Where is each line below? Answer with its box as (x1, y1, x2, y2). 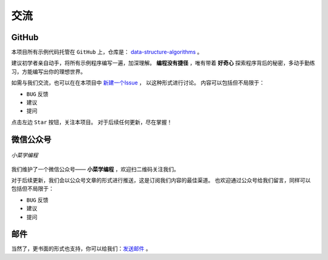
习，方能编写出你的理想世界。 (11, 67, 86, 75)
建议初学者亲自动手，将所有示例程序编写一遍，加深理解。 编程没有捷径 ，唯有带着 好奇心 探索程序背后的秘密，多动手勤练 (11, 60, 315, 67)
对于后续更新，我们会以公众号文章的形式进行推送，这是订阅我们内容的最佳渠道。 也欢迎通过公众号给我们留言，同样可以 (11, 176, 311, 183)
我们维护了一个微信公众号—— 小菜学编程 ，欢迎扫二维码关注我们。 (11, 165, 179, 173)
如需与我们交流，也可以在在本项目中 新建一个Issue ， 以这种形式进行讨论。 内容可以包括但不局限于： (11, 79, 265, 86)
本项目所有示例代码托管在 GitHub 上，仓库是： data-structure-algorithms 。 (11, 49, 203, 56)
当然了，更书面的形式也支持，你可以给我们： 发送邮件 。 (11, 245, 151, 252)
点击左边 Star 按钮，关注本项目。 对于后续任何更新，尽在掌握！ (11, 118, 173, 126)
